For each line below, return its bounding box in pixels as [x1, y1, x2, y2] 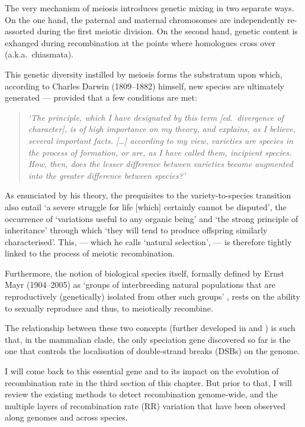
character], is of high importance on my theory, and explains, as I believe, [28, 123, 296, 135]
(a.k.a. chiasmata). [5, 48, 73, 60]
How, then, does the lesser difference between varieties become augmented [28, 158, 293, 170]
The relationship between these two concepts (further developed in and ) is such [5, 322, 296, 334]
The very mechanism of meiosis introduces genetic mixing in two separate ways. [5, 2, 294, 14]
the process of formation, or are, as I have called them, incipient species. [28, 146, 292, 158]
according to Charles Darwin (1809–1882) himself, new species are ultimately [5, 79, 284, 92]
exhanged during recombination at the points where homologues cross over [5, 36, 275, 49]
